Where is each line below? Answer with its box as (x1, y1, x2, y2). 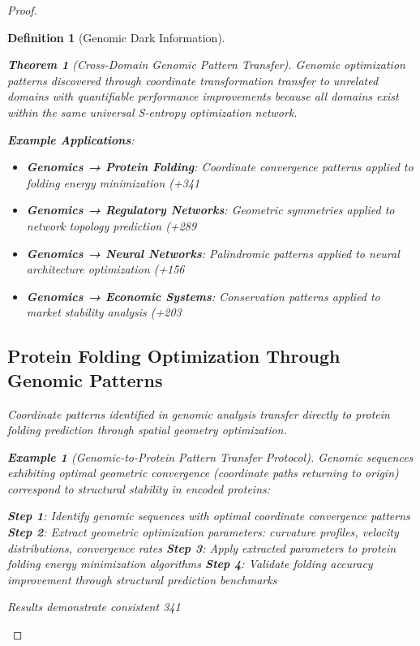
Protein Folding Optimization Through (7, 343, 341, 368)
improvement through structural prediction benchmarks (7, 571, 277, 588)
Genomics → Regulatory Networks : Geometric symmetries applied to (26, 201, 395, 218)
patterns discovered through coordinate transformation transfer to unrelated (7, 71, 379, 88)
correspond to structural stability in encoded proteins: (7, 480, 271, 497)
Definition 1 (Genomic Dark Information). (7, 28, 225, 45)
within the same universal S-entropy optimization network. (7, 103, 298, 120)
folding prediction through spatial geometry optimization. (7, 421, 287, 438)
